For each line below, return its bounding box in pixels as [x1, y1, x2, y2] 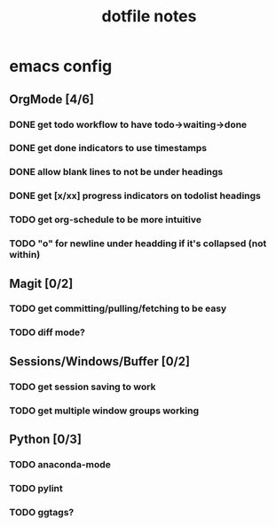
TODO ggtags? [9, 506, 75, 518]
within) [9, 249, 41, 261]
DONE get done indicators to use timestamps [9, 142, 207, 155]
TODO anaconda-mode [9, 458, 111, 470]
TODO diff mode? [9, 326, 86, 339]
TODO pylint [9, 482, 64, 494]
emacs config [9, 56, 113, 76]
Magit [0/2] [9, 275, 74, 291]
